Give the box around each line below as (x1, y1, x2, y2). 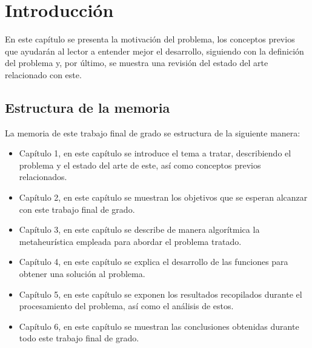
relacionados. (19, 170, 67, 183)
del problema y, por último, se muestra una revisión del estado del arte (5, 56, 268, 69)
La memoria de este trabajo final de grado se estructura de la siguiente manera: (5, 126, 300, 139)
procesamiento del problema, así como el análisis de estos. (19, 299, 234, 312)
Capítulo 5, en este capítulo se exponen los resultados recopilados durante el (19, 287, 302, 300)
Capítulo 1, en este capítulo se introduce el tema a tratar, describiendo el (19, 147, 291, 159)
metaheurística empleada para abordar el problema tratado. (19, 235, 242, 247)
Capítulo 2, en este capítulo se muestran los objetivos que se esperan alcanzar (19, 191, 308, 204)
